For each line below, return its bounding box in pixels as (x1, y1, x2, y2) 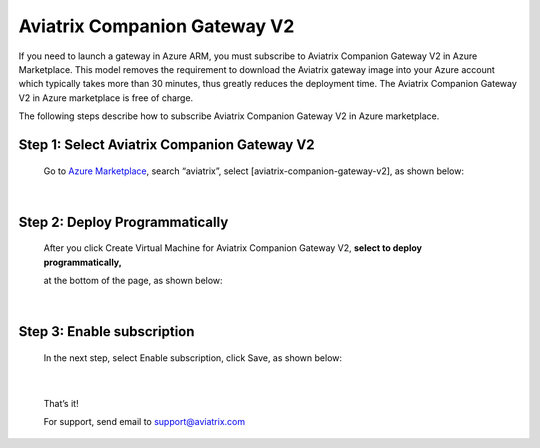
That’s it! (43, 397, 79, 409)
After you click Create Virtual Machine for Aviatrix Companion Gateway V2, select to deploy (43, 242, 422, 254)
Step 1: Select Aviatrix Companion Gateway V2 (18, 136, 315, 153)
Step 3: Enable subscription (18, 323, 195, 340)
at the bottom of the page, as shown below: (43, 275, 224, 287)
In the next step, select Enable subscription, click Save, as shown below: (43, 351, 343, 364)
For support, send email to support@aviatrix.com (43, 416, 245, 428)
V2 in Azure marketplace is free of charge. (18, 91, 194, 104)
